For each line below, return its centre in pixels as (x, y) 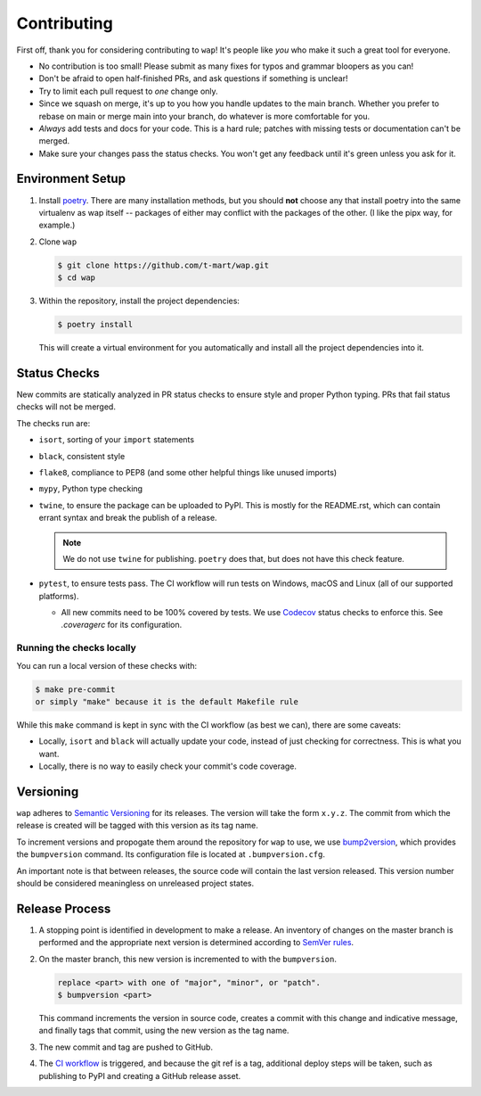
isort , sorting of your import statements (117, 440)
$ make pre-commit (75, 689)
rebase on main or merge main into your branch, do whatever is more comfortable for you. (204, 116)
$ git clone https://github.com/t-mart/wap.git (163, 265)
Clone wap (58, 242)
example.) (57, 225)
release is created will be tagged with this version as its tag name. (137, 826)
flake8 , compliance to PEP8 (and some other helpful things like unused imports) (188, 472)
